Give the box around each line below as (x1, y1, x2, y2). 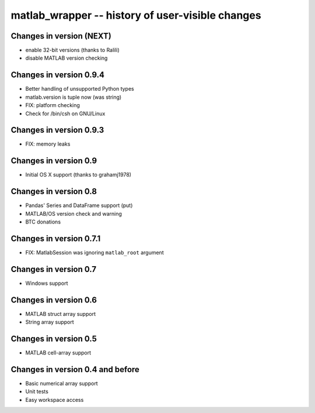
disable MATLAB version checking (25, 54, 108, 61)
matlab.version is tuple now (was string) (25, 94, 122, 101)
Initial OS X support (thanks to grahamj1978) (25, 171, 131, 178)
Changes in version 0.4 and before (10, 364, 140, 374)
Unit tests (25, 388, 49, 395)
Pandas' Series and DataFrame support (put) (25, 202, 133, 209)
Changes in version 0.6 (10, 295, 97, 305)
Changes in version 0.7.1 (10, 233, 101, 243)
